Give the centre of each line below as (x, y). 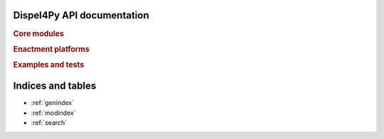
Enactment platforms (52, 49)
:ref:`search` (49, 123)
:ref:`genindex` (53, 103)
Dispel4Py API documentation (81, 15)
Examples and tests (49, 65)
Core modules (38, 33)
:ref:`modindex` (53, 113)
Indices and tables (55, 86)
